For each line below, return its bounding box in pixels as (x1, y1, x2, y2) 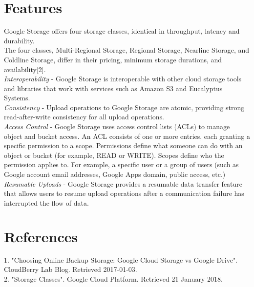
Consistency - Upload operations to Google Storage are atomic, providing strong (4, 102, 245, 112)
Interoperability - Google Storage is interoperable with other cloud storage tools (4, 74, 242, 84)
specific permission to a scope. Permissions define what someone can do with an (4, 140, 243, 151)
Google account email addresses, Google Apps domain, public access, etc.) (4, 169, 226, 179)
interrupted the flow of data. (4, 197, 89, 208)
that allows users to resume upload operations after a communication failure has (4, 188, 244, 198)
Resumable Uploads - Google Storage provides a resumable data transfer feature (4, 178, 243, 189)
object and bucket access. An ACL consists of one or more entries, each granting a (4, 131, 250, 141)
